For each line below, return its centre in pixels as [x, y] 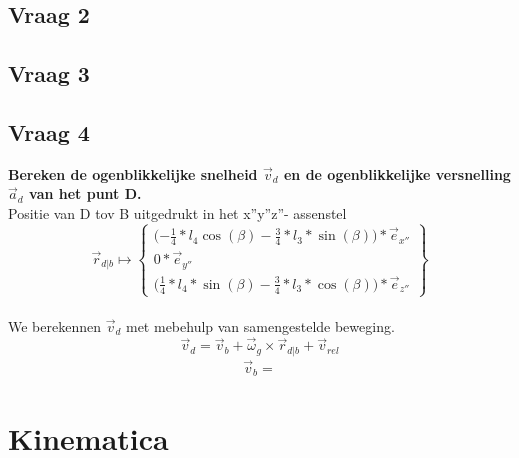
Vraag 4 [49, 131]
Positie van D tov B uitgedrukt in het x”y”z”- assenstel [177, 212]
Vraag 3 [49, 73]
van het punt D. [85, 193]
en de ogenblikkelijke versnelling [397, 173]
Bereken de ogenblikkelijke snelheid [133, 173]
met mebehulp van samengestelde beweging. [260, 325]
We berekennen [54, 325]
